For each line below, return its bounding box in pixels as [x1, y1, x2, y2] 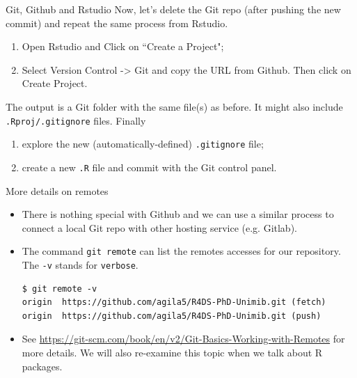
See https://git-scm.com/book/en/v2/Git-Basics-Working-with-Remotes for [22, 331, 345, 346]
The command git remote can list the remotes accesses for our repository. [22, 244, 341, 258]
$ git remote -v [22, 283, 97, 294]
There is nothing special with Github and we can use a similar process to [22, 207, 334, 221]
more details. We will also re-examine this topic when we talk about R [22, 345, 323, 359]
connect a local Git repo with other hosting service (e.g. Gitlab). [22, 220, 297, 235]
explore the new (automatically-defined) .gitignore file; [22, 136, 264, 151]
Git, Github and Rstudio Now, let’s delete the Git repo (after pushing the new [6, 2, 341, 16]
